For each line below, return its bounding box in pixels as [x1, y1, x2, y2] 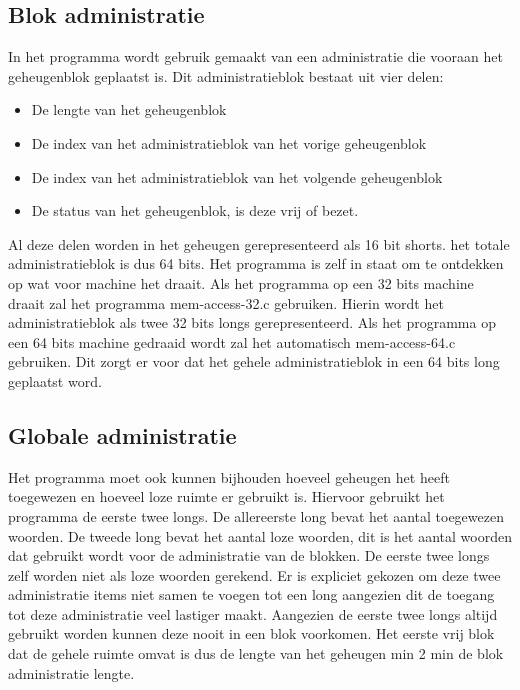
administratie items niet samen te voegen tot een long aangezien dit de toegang [8, 584, 495, 605]
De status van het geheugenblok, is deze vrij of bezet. [31, 200, 359, 221]
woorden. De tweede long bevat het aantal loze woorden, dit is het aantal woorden [8, 525, 512, 546]
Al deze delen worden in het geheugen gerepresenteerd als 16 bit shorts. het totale [8, 233, 510, 254]
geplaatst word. [8, 370, 102, 391]
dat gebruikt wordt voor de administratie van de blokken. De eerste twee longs [8, 545, 490, 566]
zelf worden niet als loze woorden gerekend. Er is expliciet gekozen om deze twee [8, 564, 501, 585]
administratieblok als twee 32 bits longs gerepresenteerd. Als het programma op [8, 312, 496, 333]
